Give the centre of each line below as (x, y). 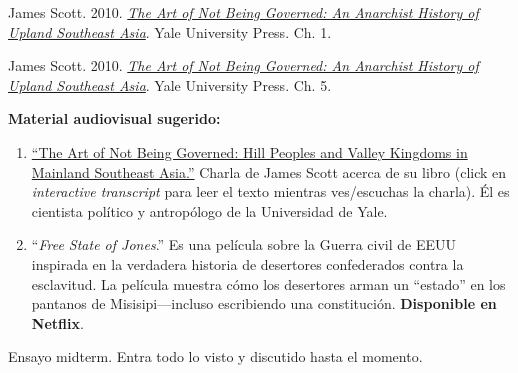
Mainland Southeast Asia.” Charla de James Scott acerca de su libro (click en (269, 171)
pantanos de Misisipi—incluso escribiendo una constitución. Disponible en (264, 303)
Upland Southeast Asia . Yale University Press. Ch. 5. (170, 84)
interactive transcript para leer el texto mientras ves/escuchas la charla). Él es (270, 191)
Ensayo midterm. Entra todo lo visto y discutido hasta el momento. (215, 356)
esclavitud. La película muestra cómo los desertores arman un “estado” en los (268, 283)
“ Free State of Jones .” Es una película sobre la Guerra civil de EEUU (244, 244)
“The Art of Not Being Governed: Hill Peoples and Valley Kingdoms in (249, 151)
